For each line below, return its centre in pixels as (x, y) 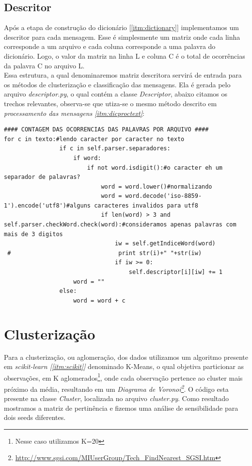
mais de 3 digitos (33, 234)
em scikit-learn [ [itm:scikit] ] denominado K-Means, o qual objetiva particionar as (124, 366)
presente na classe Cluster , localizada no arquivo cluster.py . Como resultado (117, 398)
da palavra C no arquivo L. (44, 65)
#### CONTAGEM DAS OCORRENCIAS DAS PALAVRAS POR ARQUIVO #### (106, 130)
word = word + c (99, 300)
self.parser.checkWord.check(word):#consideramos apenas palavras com (120, 225)
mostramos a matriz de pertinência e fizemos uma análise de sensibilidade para (121, 408)
